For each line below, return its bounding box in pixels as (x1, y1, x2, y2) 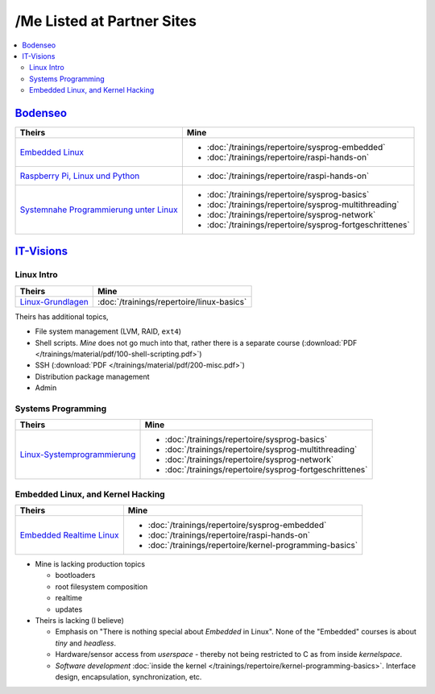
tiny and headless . (55, 638, 117, 648)
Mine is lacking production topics (35, 559, 145, 569)
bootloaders (55, 571, 96, 580)
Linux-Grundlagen (19, 296, 89, 307)
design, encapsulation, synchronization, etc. (55, 671, 202, 681)
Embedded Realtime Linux (19, 530, 119, 541)
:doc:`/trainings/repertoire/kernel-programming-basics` (147, 540, 358, 551)
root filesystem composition (55, 581, 148, 592)
